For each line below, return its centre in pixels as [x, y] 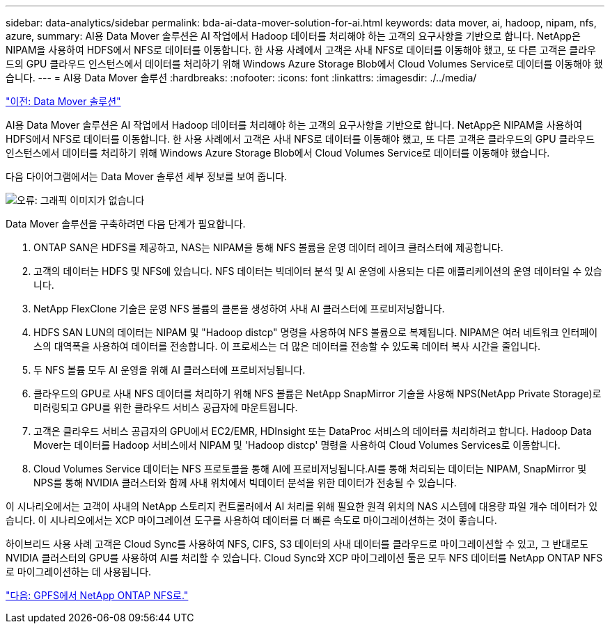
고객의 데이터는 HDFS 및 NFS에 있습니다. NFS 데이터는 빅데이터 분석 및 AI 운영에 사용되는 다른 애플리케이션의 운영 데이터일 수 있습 [318, 271]
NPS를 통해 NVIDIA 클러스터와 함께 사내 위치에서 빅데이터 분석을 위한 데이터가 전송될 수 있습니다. [245, 483]
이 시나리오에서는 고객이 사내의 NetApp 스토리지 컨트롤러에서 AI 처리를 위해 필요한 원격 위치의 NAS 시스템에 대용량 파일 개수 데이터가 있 [302, 506]
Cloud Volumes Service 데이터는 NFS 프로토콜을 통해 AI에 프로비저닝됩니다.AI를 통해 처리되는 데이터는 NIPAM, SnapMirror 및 [310, 469]
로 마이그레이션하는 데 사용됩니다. [79, 572]
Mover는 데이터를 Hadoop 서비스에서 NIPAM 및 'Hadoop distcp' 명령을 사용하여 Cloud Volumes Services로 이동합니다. [297, 445]
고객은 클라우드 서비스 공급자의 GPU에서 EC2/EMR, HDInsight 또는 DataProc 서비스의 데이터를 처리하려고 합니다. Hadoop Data [313, 431]
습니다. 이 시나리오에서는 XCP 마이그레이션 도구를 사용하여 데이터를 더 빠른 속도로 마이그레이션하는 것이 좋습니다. [251, 520]
